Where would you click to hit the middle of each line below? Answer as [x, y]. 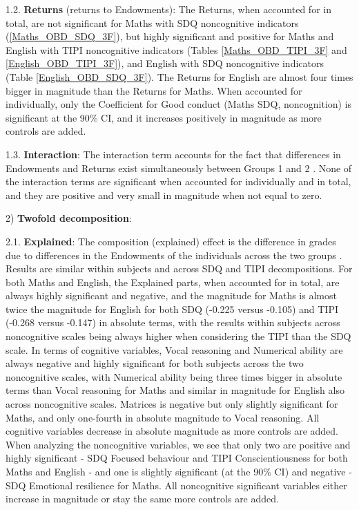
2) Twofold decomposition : [69, 218]
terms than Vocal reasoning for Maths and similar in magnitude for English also [175, 390]
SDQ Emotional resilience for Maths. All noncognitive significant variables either [176, 485]
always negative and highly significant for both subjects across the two [155, 363]
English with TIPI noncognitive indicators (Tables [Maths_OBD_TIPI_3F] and [176, 49]
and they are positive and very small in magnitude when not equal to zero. [164, 195]
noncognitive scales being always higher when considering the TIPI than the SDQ [178, 336]
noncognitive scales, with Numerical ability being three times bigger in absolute [174, 376]
